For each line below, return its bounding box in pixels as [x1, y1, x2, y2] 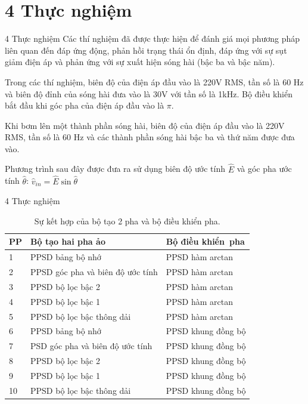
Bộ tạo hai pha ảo [30, 235, 105, 248]
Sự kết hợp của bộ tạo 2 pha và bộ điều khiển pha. [34, 214, 220, 227]
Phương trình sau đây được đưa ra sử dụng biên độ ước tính [5, 162, 225, 175]
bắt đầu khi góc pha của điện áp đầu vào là [5, 99, 164, 112]
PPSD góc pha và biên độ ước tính [30, 265, 158, 277]
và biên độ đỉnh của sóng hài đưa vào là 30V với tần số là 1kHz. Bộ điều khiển [5, 87, 293, 100]
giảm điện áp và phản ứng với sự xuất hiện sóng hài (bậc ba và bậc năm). [5, 55, 275, 68]
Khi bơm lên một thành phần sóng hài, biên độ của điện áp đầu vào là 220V [5, 119, 285, 131]
